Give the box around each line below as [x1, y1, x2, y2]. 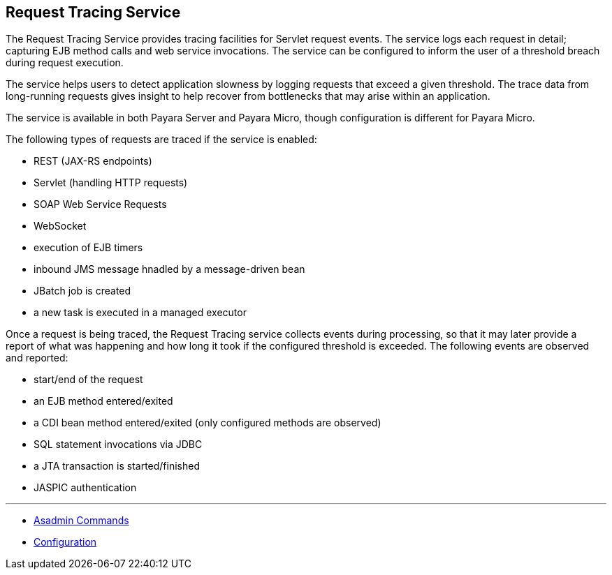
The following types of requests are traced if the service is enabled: [6, 133, 317, 146]
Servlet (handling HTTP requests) [34, 177, 188, 189]
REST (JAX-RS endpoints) [34, 155, 152, 167]
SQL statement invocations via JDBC [34, 438, 203, 451]
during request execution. [6, 57, 124, 69]
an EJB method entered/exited [34, 395, 173, 408]
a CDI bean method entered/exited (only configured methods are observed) [34, 417, 381, 429]
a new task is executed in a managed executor [34, 306, 247, 319]
